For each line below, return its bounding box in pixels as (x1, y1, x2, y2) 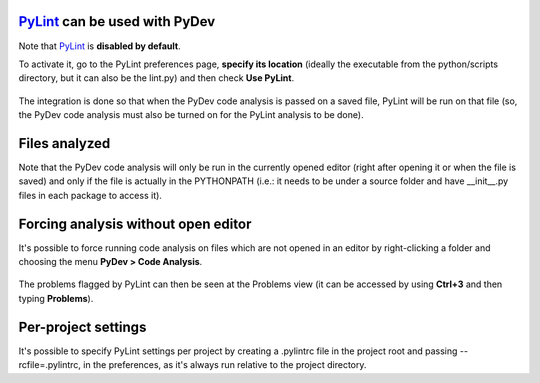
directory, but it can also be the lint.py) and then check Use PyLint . (18, 72, 295, 84)
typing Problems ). (18, 292, 94, 304)
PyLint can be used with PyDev (18, 13, 216, 30)
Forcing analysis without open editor (18, 215, 252, 232)
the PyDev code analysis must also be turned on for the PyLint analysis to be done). (18, 109, 364, 121)
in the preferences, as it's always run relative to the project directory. (83, 359, 367, 371)
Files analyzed (18, 135, 111, 152)
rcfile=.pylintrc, (18, 359, 82, 371)
